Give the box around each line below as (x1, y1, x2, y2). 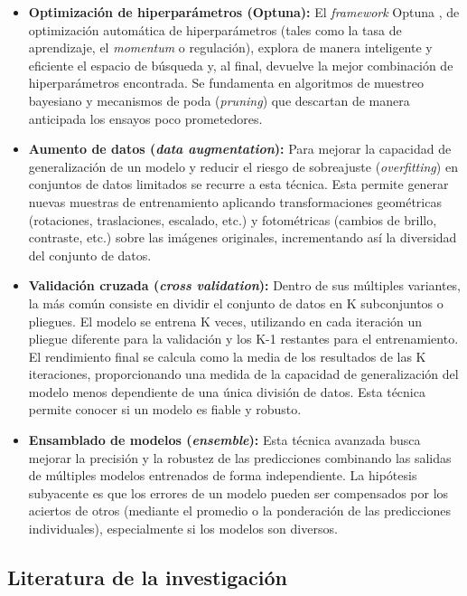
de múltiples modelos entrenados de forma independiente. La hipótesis (28, 466, 417, 485)
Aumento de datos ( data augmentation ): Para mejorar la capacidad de (28, 139, 452, 158)
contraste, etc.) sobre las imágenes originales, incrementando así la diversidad (28, 228, 457, 247)
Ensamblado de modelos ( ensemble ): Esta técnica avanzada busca (28, 430, 421, 449)
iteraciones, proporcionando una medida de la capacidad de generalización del (28, 364, 459, 383)
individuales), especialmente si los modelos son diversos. (28, 519, 338, 538)
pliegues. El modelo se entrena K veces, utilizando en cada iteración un (28, 311, 423, 330)
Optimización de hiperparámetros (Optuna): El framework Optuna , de (28, 3, 460, 21)
